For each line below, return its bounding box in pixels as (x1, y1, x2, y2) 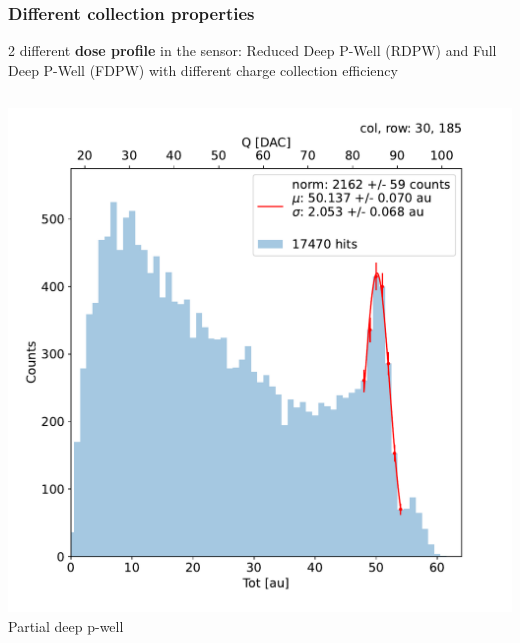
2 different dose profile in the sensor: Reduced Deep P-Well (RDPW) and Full (8, 40, 497, 61)
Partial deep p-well (8, 616, 124, 636)
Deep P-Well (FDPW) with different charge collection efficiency (8, 59, 398, 80)
